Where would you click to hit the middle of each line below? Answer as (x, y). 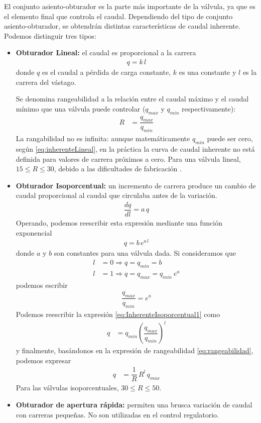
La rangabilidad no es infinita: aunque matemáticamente (103, 138)
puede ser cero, (230, 138)
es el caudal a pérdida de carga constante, (106, 72)
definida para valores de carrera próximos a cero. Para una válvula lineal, (128, 158)
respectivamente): (209, 108)
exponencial (34, 232)
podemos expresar (43, 360)
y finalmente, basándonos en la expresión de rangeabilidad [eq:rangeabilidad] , (135, 350)
